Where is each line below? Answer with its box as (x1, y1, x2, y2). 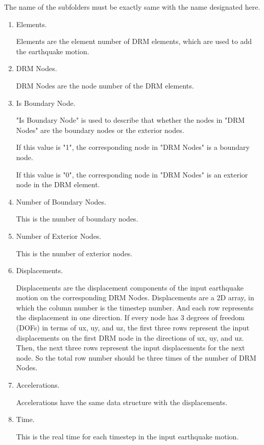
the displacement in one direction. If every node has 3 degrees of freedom (16, 312, 245, 323)
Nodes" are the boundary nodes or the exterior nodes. (16, 124, 184, 135)
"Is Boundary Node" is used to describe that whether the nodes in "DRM (16, 115, 245, 125)
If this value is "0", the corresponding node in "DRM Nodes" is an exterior (16, 169, 248, 180)
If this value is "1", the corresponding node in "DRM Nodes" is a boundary (16, 142, 250, 152)
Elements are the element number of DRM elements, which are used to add (16, 36, 252, 47)
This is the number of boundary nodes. (16, 213, 138, 224)
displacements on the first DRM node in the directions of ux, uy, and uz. (16, 332, 244, 343)
